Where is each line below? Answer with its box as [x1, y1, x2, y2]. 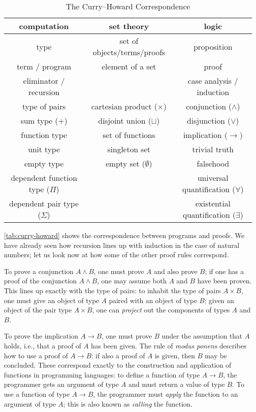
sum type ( [20, 115, 58, 126]
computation [19, 20, 69, 32]
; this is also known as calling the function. [63, 398, 192, 409]
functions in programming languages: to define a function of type [4, 369, 200, 379]
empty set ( [105, 158, 145, 169]
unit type [28, 143, 60, 155]
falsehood [196, 158, 229, 169]
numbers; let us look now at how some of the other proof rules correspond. [4, 249, 229, 260]
